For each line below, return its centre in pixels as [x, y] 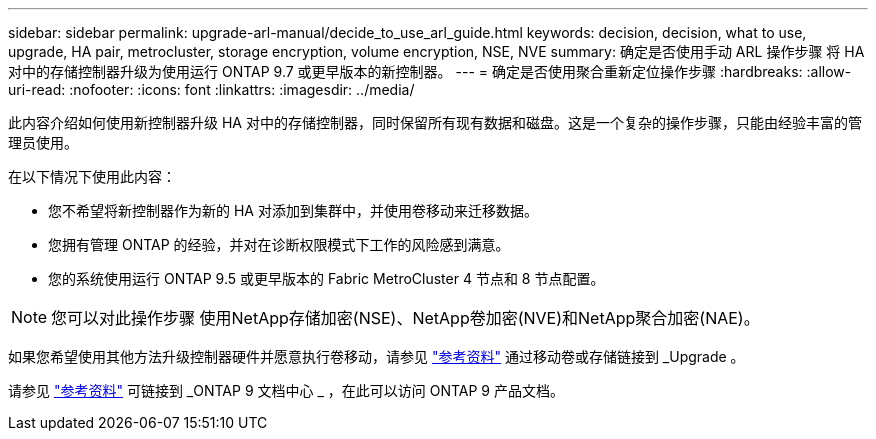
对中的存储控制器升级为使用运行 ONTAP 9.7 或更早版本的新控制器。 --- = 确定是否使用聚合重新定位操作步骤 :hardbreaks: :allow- [430, 71]
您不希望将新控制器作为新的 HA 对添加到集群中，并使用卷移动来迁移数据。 [293, 210]
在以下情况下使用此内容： [92, 176]
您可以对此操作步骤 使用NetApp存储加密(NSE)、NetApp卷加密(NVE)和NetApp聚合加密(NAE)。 [405, 318]
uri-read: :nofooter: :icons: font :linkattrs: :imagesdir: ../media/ [211, 89]
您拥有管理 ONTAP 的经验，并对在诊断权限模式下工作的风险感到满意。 [279, 244]
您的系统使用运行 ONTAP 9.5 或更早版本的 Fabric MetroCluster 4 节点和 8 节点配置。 [326, 278]
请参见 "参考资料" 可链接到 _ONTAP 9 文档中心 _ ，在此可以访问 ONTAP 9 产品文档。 [286, 390]
